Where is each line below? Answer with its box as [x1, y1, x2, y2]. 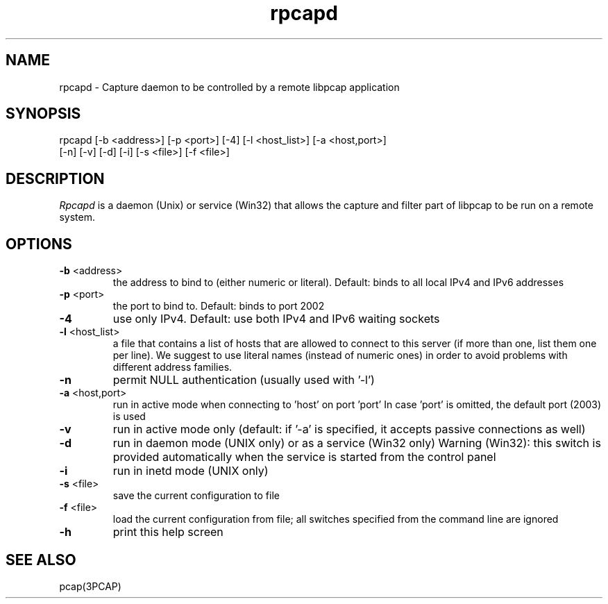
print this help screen [112, 525, 223, 539]
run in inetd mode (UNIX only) [112, 464, 269, 478]
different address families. [112, 361, 233, 374]
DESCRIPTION [6, 169, 105, 187]
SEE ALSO [6, 551, 76, 569]
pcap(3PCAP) [59, 580, 121, 592]
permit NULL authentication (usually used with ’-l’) [112, 373, 375, 387]
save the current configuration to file [112, 489, 280, 502]
